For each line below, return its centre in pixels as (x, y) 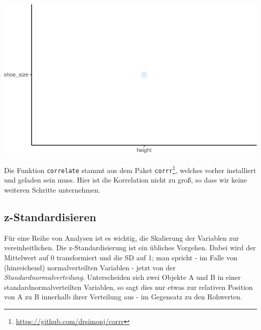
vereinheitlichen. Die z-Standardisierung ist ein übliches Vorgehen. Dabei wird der (130, 248)
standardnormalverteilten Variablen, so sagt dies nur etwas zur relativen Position (128, 287)
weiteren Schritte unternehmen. (52, 189)
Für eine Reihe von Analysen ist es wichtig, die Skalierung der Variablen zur (121, 237)
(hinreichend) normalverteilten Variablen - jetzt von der (90, 267)
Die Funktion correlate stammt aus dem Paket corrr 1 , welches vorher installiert (130, 169)
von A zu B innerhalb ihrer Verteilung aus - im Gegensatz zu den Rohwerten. (123, 297)
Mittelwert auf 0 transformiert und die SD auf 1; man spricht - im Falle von (121, 257)
